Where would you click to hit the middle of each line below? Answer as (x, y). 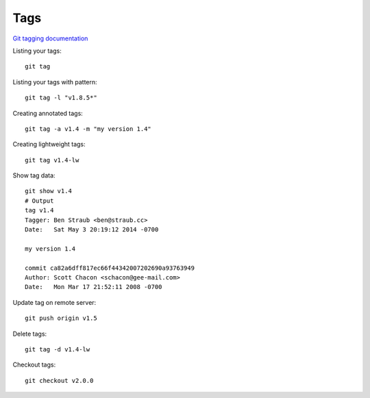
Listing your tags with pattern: (55, 82)
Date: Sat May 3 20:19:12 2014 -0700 (92, 230)
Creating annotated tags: (48, 113)
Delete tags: (30, 334)
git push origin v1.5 (61, 318)
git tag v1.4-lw (52, 160)
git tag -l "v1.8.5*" (61, 98)
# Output (39, 201)
